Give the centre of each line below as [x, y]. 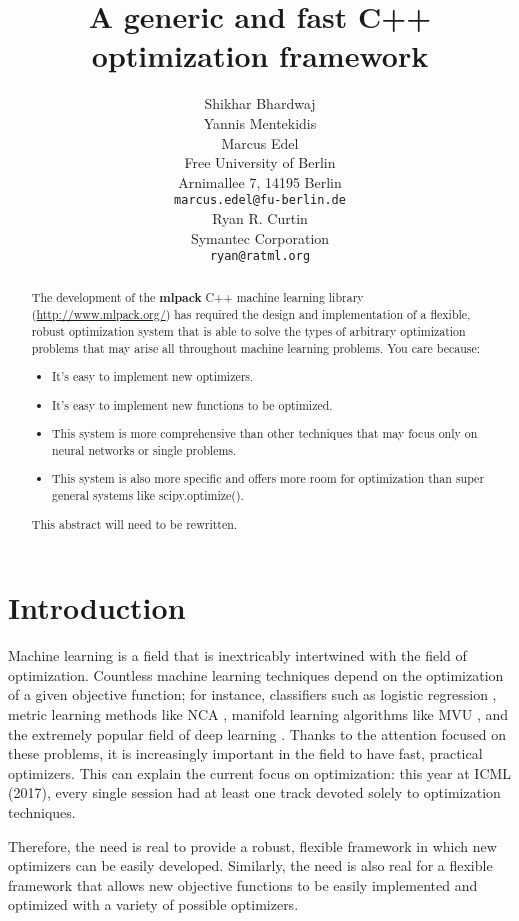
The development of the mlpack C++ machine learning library [197, 297]
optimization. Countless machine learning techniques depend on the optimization [256, 674]
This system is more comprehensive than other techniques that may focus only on [265, 433]
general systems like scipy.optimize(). [148, 495]
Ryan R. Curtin [260, 217]
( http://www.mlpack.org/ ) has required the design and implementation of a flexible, [251, 314]
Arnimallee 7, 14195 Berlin [260, 181]
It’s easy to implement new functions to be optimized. [192, 404]
